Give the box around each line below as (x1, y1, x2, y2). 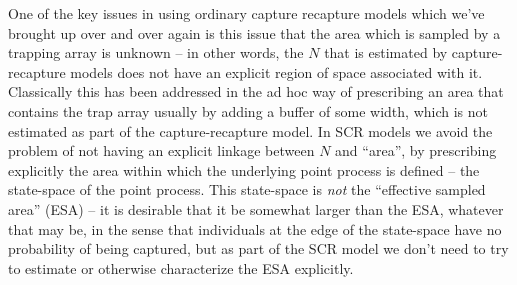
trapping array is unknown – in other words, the (8, 42, 304, 63)
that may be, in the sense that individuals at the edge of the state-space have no (8, 218, 502, 239)
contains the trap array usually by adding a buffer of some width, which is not (8, 100, 488, 121)
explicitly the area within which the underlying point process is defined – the (8, 159, 480, 180)
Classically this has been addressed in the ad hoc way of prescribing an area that (8, 81, 504, 102)
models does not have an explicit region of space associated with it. (70, 61, 483, 82)
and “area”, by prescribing (335, 140, 497, 161)
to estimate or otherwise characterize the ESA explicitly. (8, 257, 354, 278)
